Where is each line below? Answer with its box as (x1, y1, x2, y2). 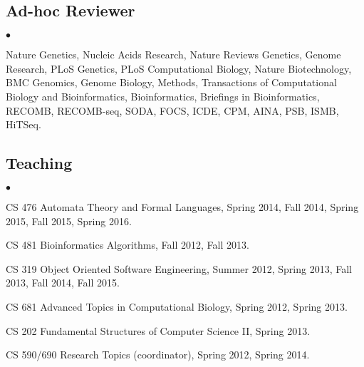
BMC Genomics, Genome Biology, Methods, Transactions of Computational (6, 75, 337, 90)
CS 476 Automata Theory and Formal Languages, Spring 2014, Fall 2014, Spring (6, 199, 359, 214)
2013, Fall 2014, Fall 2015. (6, 275, 120, 290)
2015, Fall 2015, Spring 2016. (6, 213, 132, 228)
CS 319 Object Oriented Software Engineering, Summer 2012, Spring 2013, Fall (6, 261, 352, 276)
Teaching (6, 152, 73, 174)
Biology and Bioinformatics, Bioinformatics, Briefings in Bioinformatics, (6, 88, 320, 103)
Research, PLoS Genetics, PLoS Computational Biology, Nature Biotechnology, (6, 61, 352, 76)
